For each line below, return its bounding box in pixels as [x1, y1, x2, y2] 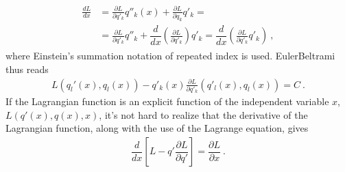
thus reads [5, 61, 49, 76]
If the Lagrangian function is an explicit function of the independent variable [5, 94, 329, 109]
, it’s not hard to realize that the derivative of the [99, 107, 308, 121]
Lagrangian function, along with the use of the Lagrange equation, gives [5, 121, 309, 135]
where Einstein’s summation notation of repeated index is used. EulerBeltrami [5, 48, 335, 63]
